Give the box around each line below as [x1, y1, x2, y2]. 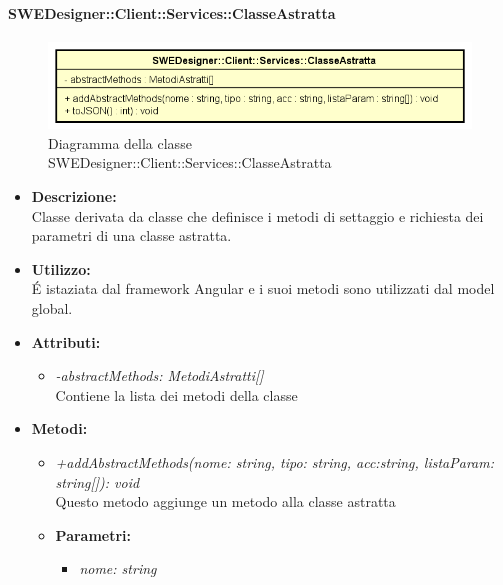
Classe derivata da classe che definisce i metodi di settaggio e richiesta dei [31, 205, 484, 226]
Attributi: [31, 331, 101, 352]
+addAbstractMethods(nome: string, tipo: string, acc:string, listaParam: [55, 452, 495, 473]
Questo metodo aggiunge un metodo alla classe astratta [55, 491, 396, 512]
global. [31, 298, 73, 319]
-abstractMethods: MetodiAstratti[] [55, 365, 264, 386]
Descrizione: [31, 186, 117, 207]
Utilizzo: [31, 258, 91, 279]
